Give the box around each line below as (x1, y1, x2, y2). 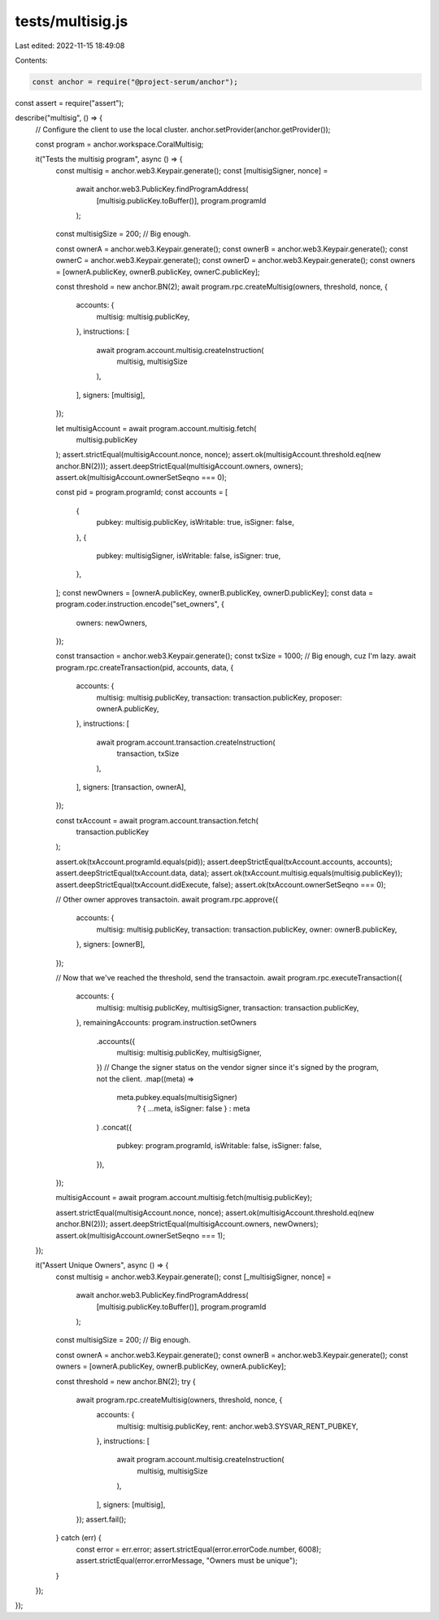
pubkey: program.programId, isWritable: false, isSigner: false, (116, 1141, 322, 1151)
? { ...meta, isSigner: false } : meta (137, 1103, 250, 1114)
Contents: (15, 55, 48, 65)
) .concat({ (96, 1122, 133, 1132)
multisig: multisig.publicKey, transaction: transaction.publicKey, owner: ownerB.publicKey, (96, 924, 398, 934)
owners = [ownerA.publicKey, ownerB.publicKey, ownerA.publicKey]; (55, 1361, 286, 1371)
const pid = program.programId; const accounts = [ (55, 487, 228, 497)
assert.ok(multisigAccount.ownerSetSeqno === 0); (55, 473, 228, 483)
